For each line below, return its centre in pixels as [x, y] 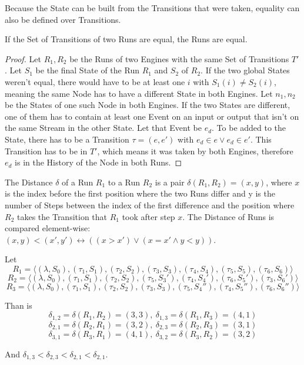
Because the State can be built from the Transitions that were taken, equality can [152, 8]
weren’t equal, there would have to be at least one [95, 81]
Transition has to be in [46, 151]
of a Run [78, 182]
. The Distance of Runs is [228, 216]
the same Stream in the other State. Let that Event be [103, 128]
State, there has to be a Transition [67, 139]
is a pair [170, 182]
